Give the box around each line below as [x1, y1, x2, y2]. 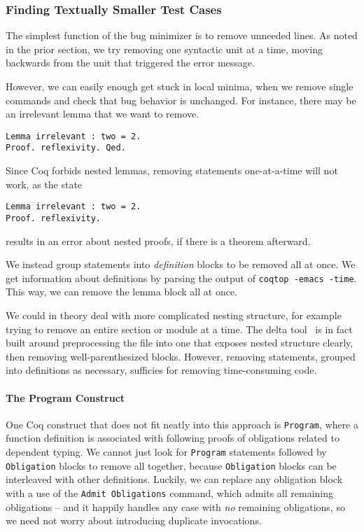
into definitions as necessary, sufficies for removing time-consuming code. [6, 363, 317, 377]
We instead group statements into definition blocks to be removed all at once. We [6, 257, 356, 272]
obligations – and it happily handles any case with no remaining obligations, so [6, 499, 345, 514]
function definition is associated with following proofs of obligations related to [6, 430, 339, 445]
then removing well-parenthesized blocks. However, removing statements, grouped [6, 349, 356, 363]
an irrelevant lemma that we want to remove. [6, 106, 199, 121]
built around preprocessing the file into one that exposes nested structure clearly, [6, 335, 353, 350]
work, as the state [6, 176, 83, 191]
